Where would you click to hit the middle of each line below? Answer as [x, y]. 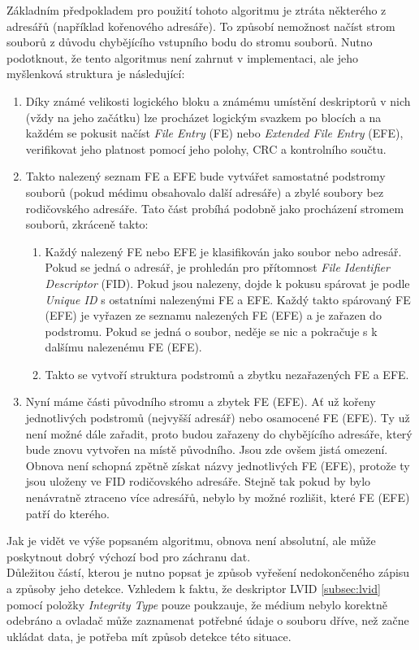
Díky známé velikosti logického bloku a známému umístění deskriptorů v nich [218, 100]
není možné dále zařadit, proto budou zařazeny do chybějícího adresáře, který [219, 433]
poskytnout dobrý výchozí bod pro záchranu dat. [129, 556]
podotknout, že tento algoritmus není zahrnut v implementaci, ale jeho [183, 57]
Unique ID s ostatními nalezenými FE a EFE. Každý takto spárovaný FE [228, 299]
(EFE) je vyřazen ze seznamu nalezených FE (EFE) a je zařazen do [213, 315]
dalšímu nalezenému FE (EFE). [123, 347]
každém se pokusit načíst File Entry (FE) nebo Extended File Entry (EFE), [214, 133]
